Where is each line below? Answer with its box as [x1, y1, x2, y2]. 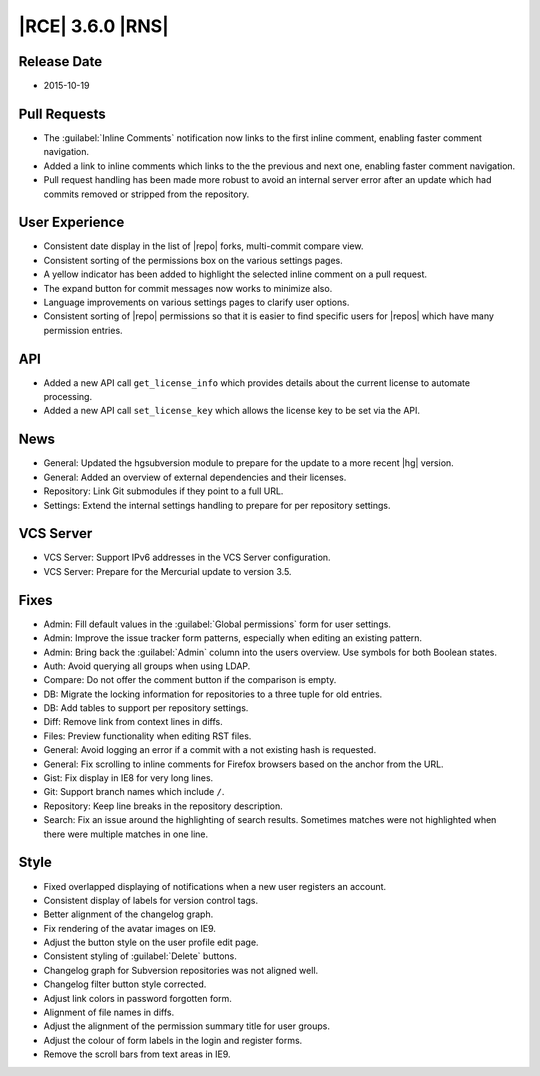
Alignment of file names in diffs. [43, 1006, 175, 1019]
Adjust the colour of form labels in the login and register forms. [43, 1034, 303, 1046]
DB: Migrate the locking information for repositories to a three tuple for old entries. [43, 688, 383, 700]
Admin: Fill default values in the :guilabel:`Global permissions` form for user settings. [43, 618, 392, 630]
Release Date [18, 53, 103, 70]
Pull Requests [18, 105, 106, 122]
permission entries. [43, 324, 124, 336]
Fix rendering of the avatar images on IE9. [43, 922, 217, 934]
